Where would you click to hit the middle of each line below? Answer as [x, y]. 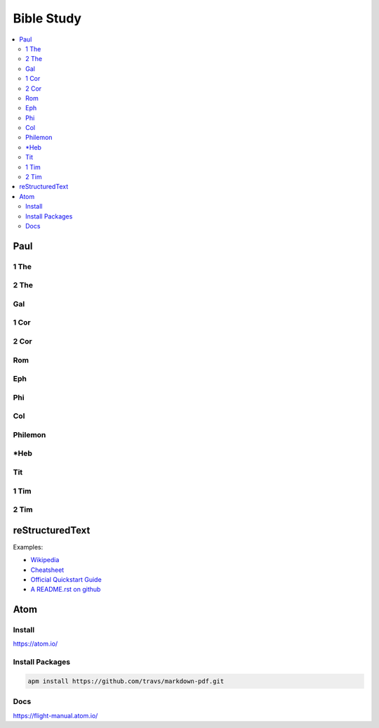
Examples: [28, 547]
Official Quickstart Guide [66, 579]
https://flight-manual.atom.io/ [55, 715]
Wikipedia [45, 560]
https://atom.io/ [35, 644]
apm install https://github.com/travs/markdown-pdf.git [126, 681]
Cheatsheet [47, 570]
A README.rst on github [66, 590]
